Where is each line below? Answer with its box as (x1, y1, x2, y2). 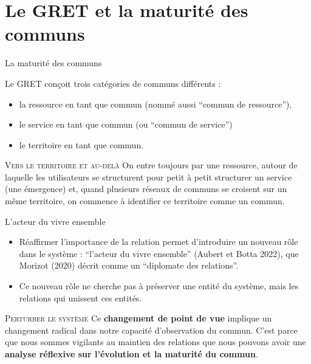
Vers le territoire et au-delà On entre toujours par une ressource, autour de (5, 159, 298, 171)
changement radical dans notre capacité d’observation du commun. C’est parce (5, 323, 298, 336)
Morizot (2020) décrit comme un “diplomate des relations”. (19, 259, 239, 272)
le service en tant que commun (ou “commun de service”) (19, 118, 233, 131)
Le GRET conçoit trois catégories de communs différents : (5, 77, 221, 89)
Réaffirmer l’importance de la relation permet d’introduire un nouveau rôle (19, 235, 298, 248)
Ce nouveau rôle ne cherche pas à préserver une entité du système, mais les (19, 280, 299, 292)
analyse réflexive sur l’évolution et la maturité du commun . (5, 348, 258, 360)
